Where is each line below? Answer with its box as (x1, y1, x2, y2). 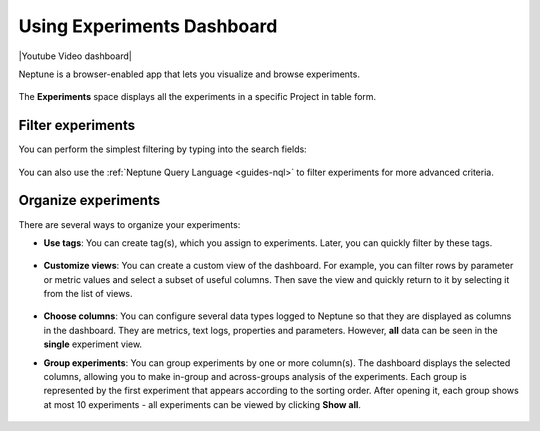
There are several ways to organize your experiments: (18, 218, 241, 230)
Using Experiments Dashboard (18, 15, 278, 37)
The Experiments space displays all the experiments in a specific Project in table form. (18, 91, 377, 103)
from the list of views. (43, 288, 134, 300)
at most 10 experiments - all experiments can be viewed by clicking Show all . (43, 398, 362, 410)
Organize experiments (18, 192, 160, 209)
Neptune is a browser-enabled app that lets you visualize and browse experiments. (18, 68, 360, 80)
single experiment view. (43, 338, 143, 350)
